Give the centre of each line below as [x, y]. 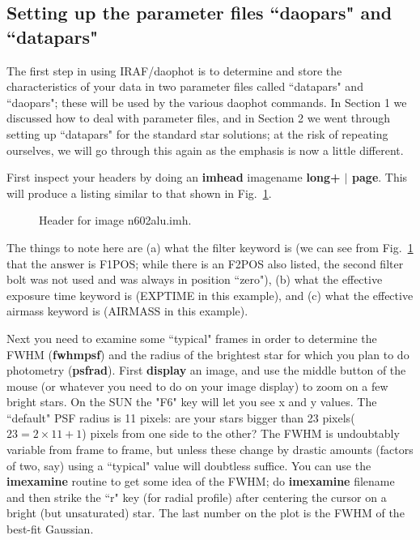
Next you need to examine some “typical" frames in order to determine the [192, 338]
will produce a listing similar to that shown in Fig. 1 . [139, 193]
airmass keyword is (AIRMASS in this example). [127, 311]
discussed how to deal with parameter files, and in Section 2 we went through [199, 118]
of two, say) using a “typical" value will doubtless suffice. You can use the [189, 465]
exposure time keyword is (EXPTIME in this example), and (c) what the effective [210, 295]
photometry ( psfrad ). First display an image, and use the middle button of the [206, 370]
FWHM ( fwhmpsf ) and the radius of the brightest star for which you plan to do [208, 354]
